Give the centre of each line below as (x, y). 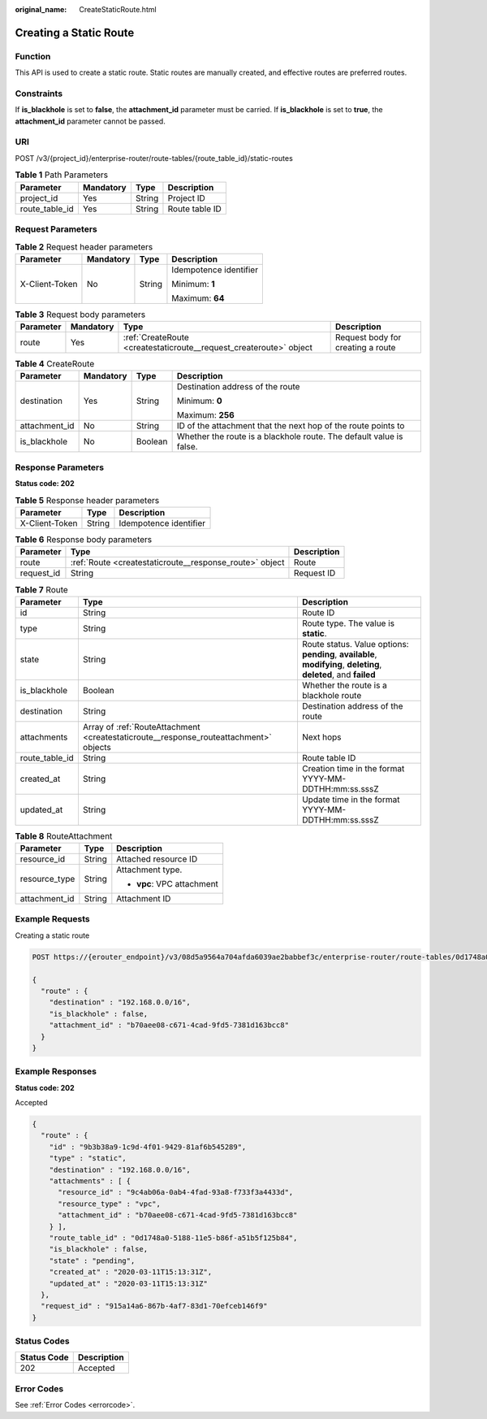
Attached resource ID (157, 859)
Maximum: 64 (198, 298)
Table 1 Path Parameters (62, 175)
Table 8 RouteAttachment (64, 835)
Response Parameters (60, 467)
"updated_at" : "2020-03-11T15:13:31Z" (129, 1283)
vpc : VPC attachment (178, 884)
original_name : (41, 9)
